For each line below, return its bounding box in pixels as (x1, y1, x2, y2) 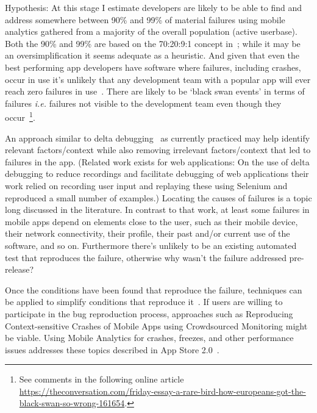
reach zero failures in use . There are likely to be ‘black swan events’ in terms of (5, 85, 305, 98)
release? (5, 263, 34, 276)
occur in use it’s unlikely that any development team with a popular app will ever (5, 73, 311, 85)
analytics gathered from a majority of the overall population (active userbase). (5, 25, 297, 38)
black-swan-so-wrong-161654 (19, 397, 125, 409)
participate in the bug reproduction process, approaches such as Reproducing (5, 307, 293, 320)
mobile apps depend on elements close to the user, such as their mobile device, (5, 215, 298, 228)
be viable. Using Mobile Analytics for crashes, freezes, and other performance (5, 331, 294, 344)
